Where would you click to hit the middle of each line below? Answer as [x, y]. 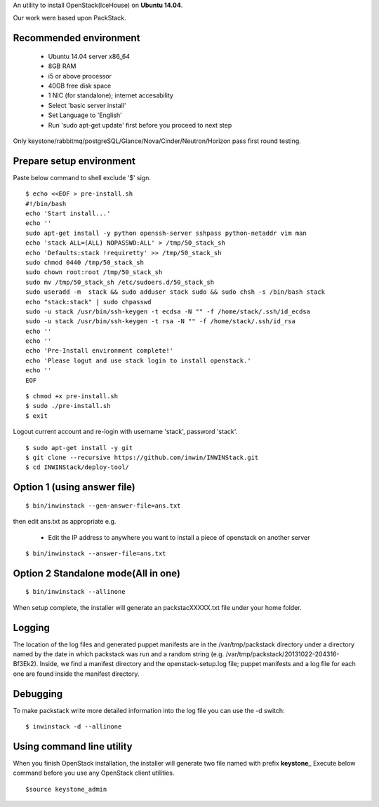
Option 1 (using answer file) [74, 487]
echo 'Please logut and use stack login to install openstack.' [139, 360]
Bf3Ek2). [26, 664]
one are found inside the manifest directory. [76, 674]
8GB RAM [62, 66]
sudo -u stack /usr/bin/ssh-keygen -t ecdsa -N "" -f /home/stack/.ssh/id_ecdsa [168, 311]
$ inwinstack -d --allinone [74, 727]
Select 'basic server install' [87, 105]
